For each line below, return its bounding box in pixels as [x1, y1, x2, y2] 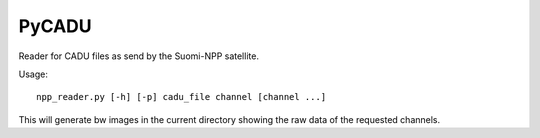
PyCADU [18, 15, 92, 37]
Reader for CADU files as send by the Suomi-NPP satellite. [18, 50, 260, 62]
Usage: [18, 68, 49, 80]
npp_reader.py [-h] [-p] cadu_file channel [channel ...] [36, 91, 327, 103]
